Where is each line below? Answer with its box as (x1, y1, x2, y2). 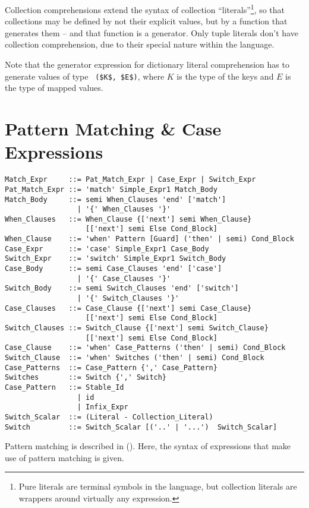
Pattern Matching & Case (5, 116, 222, 141)
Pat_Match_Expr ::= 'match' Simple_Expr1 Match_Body (5, 185, 217, 194)
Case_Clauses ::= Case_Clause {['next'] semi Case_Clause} (5, 304, 252, 313)
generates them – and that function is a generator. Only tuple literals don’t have (5, 26, 298, 39)
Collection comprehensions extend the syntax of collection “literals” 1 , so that (5, 2, 285, 15)
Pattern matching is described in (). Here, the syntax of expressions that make (5, 440, 291, 452)
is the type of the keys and (176, 70, 274, 82)
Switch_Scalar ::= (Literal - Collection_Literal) (5, 412, 213, 421)
